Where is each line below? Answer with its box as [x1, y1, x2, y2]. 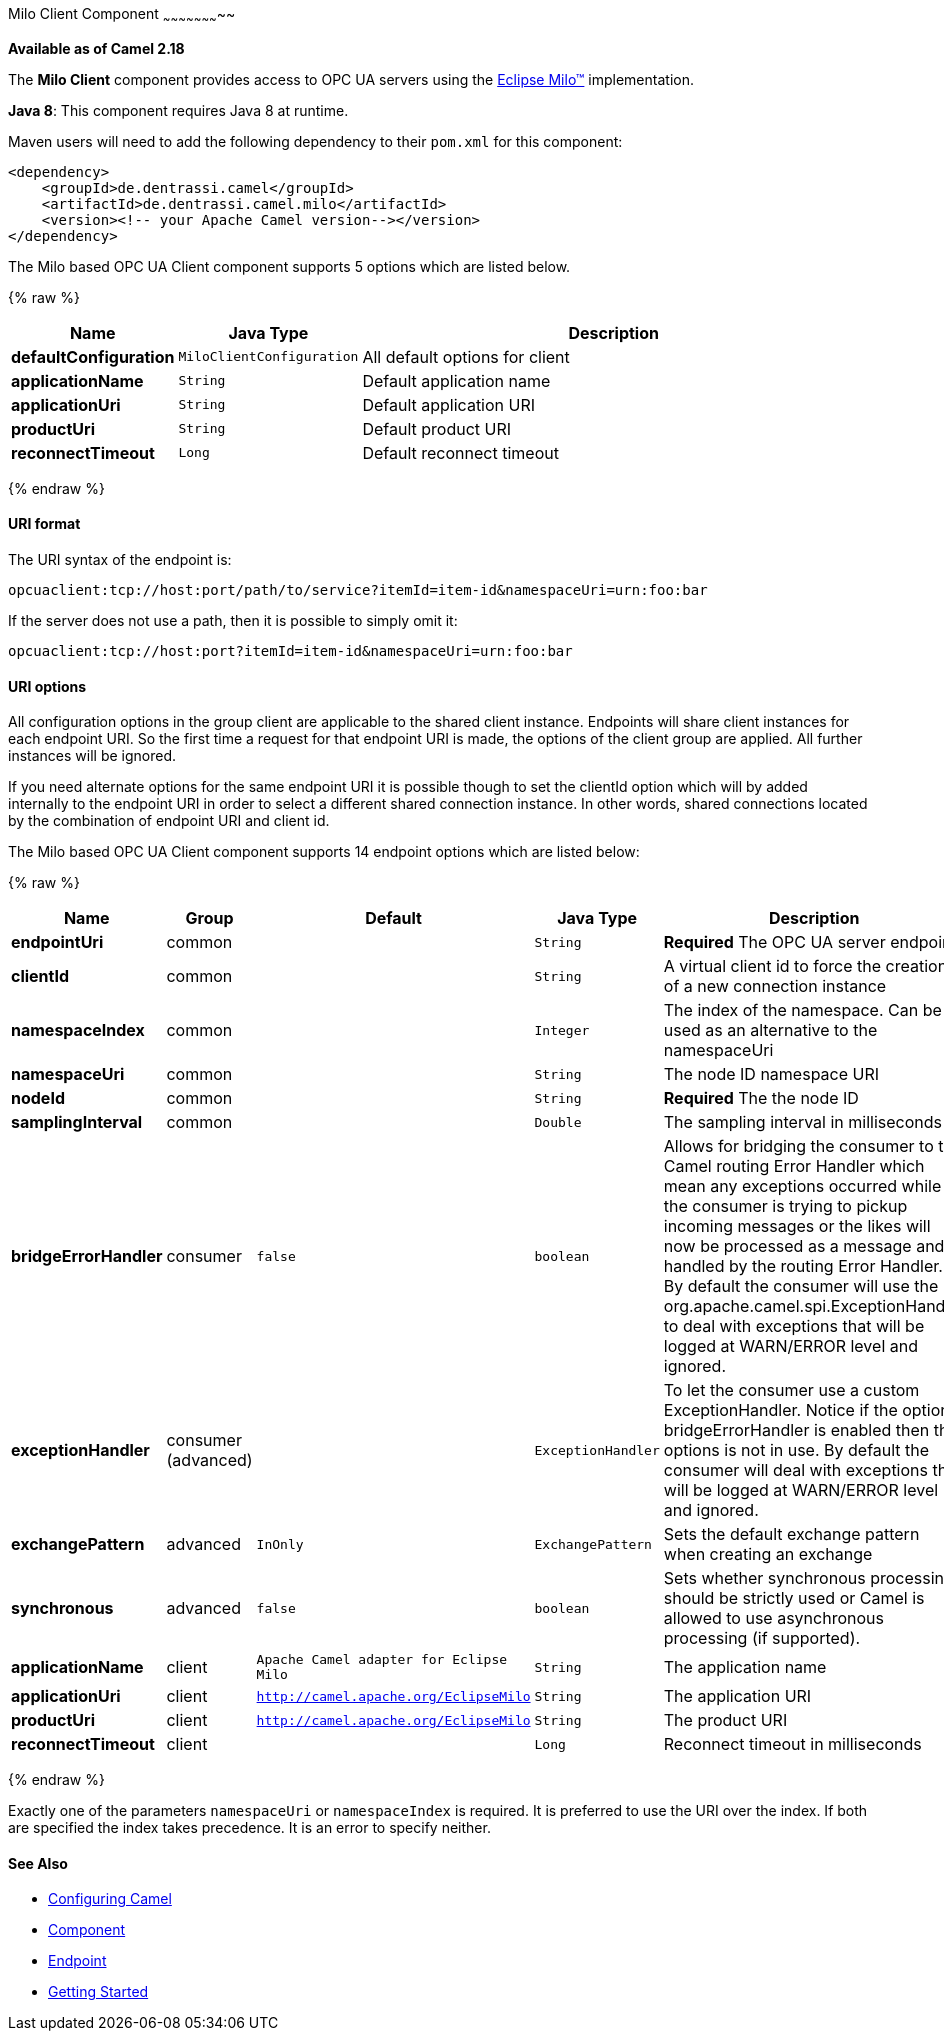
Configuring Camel [48, 1890, 172, 1908]
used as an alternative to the [663, 1020, 878, 1041]
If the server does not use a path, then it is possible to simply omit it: [8, 612, 458, 630]
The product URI [663, 1710, 788, 1731]
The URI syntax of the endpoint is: [8, 551, 232, 569]
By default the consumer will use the [663, 1276, 939, 1297]
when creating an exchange [663, 1544, 873, 1565]
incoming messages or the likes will [663, 1216, 931, 1237]
